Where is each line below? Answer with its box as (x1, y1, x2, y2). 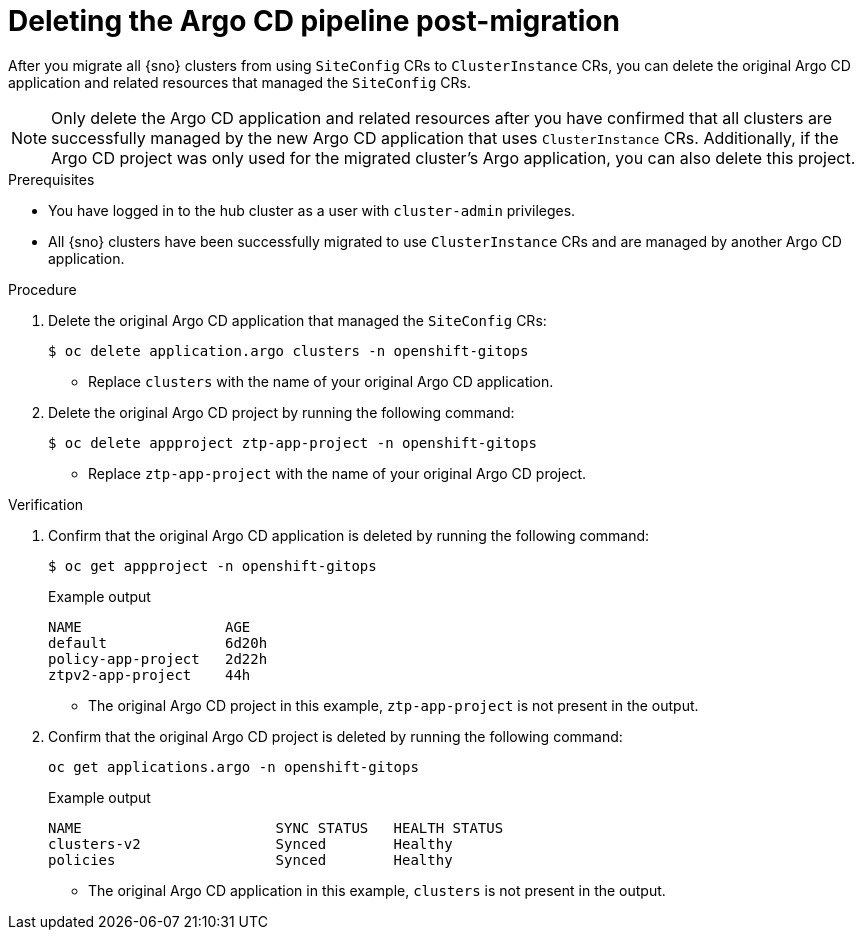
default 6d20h (48, 634, 268, 651)
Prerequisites (8, 170, 95, 188)
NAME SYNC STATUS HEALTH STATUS (48, 819, 504, 836)
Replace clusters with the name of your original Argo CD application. (88, 372, 554, 390)
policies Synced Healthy (48, 851, 453, 868)
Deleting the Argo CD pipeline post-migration (8, 4, 620, 38)
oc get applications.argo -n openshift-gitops (48, 758, 419, 775)
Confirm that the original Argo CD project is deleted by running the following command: (48, 727, 623, 745)
